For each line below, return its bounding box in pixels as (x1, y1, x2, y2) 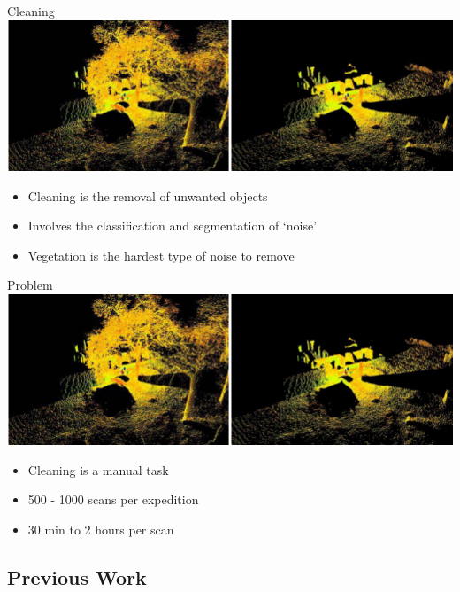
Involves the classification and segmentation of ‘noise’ (27, 216, 318, 235)
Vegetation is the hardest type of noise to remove (27, 245, 295, 264)
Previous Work (7, 563, 147, 590)
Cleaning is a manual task (27, 460, 169, 479)
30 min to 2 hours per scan (27, 520, 174, 538)
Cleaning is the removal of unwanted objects (27, 186, 268, 205)
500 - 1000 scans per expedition (27, 490, 199, 509)
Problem (7, 276, 53, 294)
